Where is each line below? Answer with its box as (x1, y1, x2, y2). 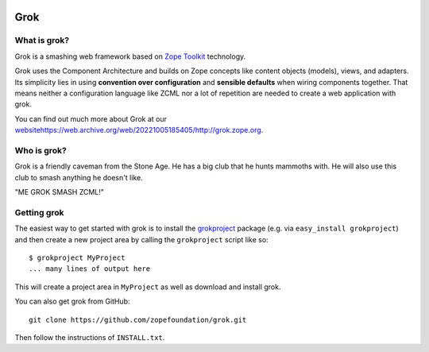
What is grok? (14, 35, 70, 46)
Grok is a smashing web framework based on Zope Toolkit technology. (14, 52, 246, 61)
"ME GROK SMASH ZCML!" (14, 188, 105, 197)
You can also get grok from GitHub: (14, 296, 130, 306)
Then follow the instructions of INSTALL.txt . (14, 332, 165, 342)
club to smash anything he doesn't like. (14, 172, 143, 182)
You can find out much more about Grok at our (14, 114, 167, 123)
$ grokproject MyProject (29, 253, 126, 262)
